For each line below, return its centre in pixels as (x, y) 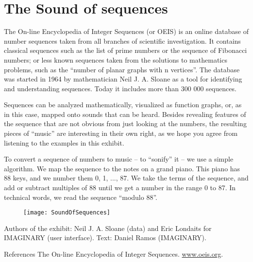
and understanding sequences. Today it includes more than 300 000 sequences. (120, 88)
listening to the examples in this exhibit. (64, 142)
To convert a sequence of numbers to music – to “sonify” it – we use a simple (119, 159)
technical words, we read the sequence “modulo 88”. (81, 197)
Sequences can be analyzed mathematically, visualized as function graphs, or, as (123, 105)
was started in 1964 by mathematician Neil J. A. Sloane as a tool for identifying (123, 79)
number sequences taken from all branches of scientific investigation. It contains (122, 41)
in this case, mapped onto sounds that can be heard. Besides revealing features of (125, 114)
